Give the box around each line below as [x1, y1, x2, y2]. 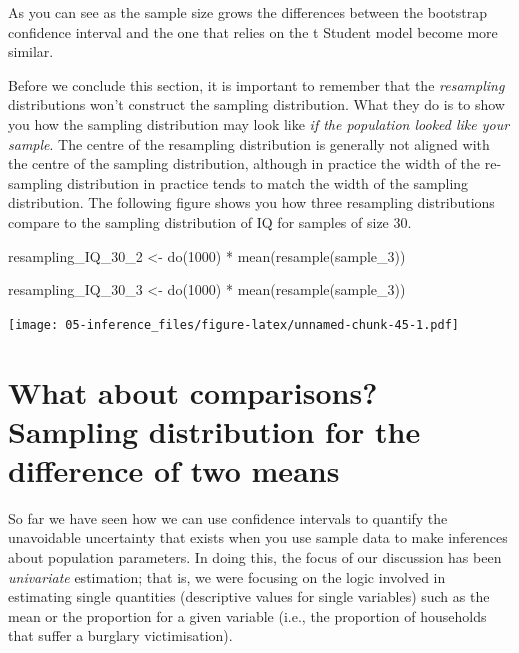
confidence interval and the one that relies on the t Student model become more [8, 21, 498, 42]
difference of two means [8, 449, 340, 490]
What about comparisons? [8, 371, 378, 412]
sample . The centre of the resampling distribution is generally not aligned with [8, 133, 490, 154]
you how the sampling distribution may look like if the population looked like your [8, 113, 510, 134]
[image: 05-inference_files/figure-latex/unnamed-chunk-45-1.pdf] [8, 317, 460, 332]
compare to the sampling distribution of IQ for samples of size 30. [8, 211, 412, 232]
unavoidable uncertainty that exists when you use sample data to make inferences [8, 527, 508, 548]
